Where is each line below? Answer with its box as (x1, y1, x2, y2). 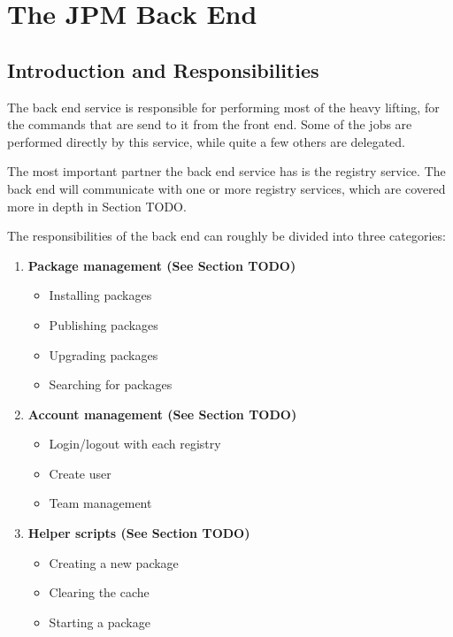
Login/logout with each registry (49, 434, 221, 453)
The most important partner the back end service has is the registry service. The (7, 162, 446, 180)
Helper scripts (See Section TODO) (27, 524, 250, 542)
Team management (49, 494, 152, 512)
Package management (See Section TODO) (27, 256, 296, 274)
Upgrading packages (49, 345, 158, 364)
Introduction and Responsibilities (7, 56, 319, 83)
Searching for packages (49, 375, 173, 394)
